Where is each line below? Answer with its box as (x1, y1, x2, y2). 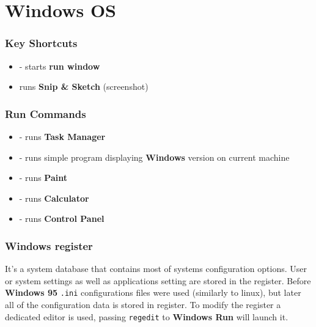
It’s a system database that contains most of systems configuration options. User (5, 262, 307, 275)
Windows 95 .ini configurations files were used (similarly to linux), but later (5, 286, 301, 299)
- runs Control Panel (19, 212, 105, 225)
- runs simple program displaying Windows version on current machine (19, 150, 290, 163)
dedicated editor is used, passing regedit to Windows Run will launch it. (5, 310, 288, 323)
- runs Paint (19, 171, 67, 184)
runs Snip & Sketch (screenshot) (19, 80, 149, 93)
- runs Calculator (19, 191, 89, 204)
